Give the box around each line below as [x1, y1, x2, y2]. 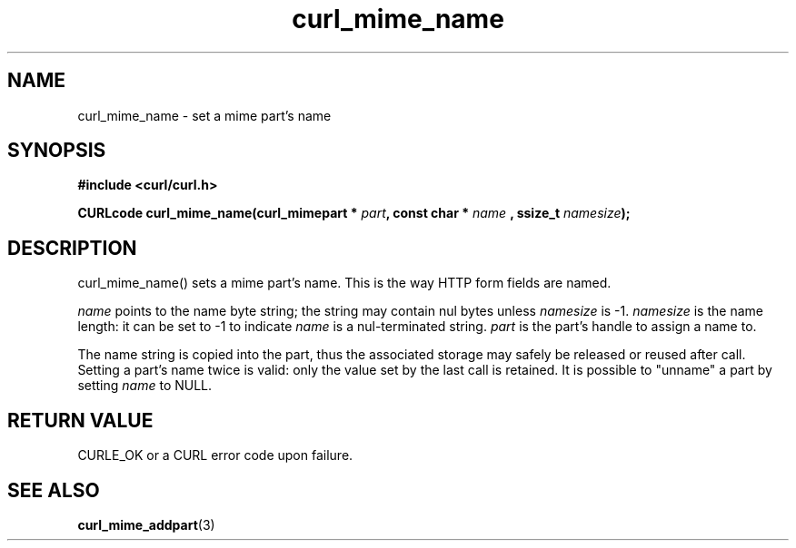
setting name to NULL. [77, 377, 213, 394]
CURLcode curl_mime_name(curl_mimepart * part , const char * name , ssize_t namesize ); [77, 205, 631, 221]
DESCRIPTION [7, 236, 137, 259]
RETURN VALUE [7, 408, 154, 432]
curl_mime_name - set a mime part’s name [77, 107, 332, 123]
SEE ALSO [7, 478, 100, 502]
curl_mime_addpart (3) [77, 516, 215, 533]
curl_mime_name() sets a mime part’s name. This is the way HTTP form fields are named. [77, 275, 612, 291]
